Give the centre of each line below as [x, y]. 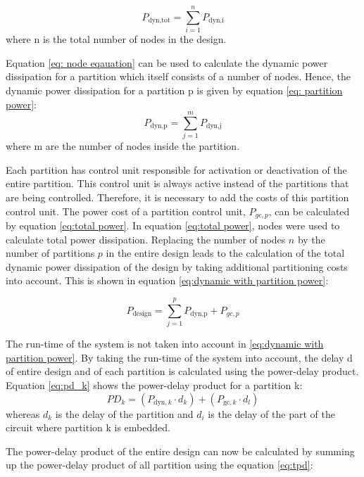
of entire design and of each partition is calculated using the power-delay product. [182, 371]
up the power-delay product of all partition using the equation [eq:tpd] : [159, 465]
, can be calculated [309, 211]
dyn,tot [159, 21]
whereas [23, 413]
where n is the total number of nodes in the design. [116, 39]
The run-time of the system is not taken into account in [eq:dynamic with [165, 344]
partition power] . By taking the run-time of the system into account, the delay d [179, 357]
